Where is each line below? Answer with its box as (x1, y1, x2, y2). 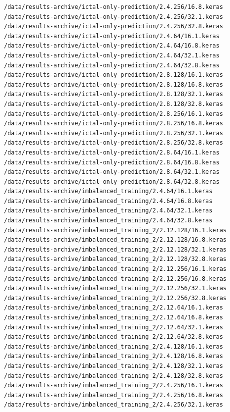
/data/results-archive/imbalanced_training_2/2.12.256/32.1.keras (4, 285, 227, 292)
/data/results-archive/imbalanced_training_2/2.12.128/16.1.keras (4, 226, 227, 234)
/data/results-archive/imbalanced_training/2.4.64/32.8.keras (4, 217, 213, 224)
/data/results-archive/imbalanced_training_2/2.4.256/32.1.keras (4, 401, 223, 409)
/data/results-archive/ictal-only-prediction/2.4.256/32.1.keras (4, 13, 223, 20)
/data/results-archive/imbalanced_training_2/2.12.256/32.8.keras (4, 294, 227, 302)
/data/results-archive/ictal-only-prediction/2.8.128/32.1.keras (4, 91, 223, 98)
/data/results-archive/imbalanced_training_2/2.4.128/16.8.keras (4, 353, 223, 360)
